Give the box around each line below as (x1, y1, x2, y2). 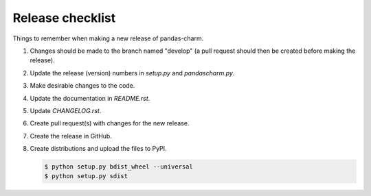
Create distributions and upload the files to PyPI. (30, 145, 168, 153)
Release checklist (12, 10, 116, 25)
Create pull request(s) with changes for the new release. (30, 119, 190, 127)
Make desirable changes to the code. (30, 82, 135, 90)
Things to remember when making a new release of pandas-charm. (12, 34, 204, 42)
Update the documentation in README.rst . (30, 94, 150, 102)
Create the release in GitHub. (30, 132, 113, 140)
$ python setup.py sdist (44, 172, 128, 180)
